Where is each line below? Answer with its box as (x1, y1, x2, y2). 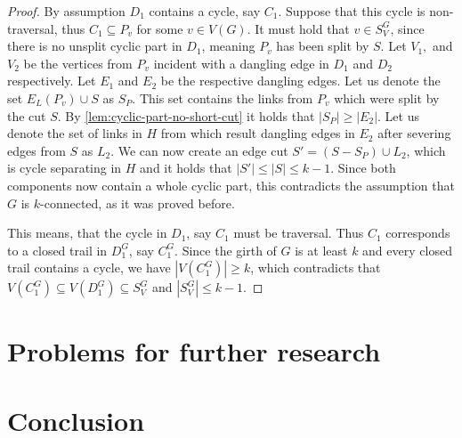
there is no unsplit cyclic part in (7, 36, 182, 55)
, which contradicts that (250, 258, 381, 277)
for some (136, 19, 183, 37)
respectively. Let (7, 71, 96, 90)
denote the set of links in (7, 124, 142, 142)
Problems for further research (7, 332, 381, 369)
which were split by (334, 88, 440, 107)
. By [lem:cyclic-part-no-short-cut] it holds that (57, 106, 315, 125)
